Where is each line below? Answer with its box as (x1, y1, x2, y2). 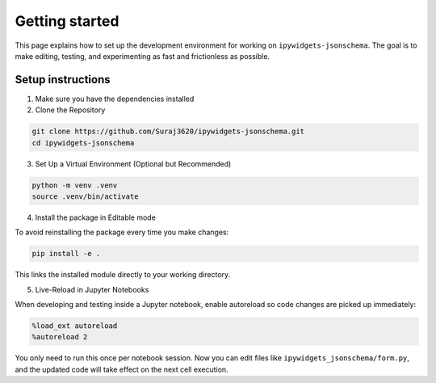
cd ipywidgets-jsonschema (31, 138, 135, 147)
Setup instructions (15, 73, 111, 86)
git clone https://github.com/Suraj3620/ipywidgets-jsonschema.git (31, 127, 305, 137)
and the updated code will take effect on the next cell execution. (15, 364, 229, 374)
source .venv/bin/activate (31, 191, 139, 201)
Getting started (15, 12, 119, 30)
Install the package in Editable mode (35, 213, 157, 222)
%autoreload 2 (31, 332, 88, 342)
